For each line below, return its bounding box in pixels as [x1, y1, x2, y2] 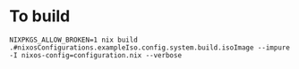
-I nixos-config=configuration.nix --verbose [9, 50, 182, 59]
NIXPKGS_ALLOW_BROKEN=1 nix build [9, 35, 139, 44]
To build [9, 6, 71, 27]
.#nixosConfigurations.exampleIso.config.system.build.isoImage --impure [9, 42, 291, 52]
